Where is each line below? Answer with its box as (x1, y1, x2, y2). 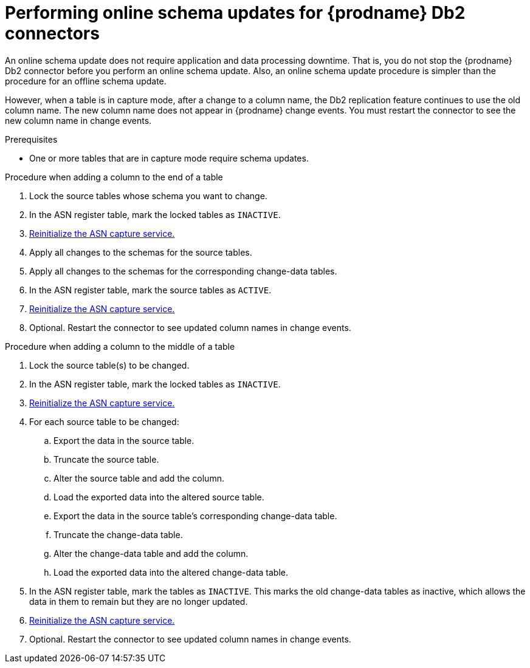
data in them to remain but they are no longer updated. (29, 596, 248, 607)
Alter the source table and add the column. (53, 472, 224, 483)
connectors (5, 23, 100, 44)
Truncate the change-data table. (53, 529, 183, 540)
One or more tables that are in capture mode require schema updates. (29, 152, 309, 163)
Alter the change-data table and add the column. (53, 548, 249, 559)
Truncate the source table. (53, 454, 159, 465)
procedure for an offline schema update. (5, 75, 167, 86)
